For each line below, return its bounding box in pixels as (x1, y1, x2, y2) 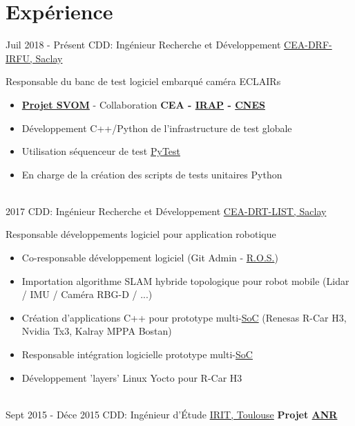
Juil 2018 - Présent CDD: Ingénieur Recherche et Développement (6, 37, 281, 52)
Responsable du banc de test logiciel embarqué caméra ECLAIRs (6, 74, 281, 89)
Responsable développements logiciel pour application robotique (6, 227, 276, 241)
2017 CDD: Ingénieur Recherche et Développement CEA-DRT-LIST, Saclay (6, 203, 327, 218)
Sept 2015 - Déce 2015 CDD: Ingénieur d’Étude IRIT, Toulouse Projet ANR (6, 407, 338, 421)
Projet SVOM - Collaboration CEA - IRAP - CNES (21, 97, 265, 111)
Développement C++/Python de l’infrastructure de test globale (21, 120, 292, 135)
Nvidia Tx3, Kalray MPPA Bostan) (21, 324, 172, 338)
